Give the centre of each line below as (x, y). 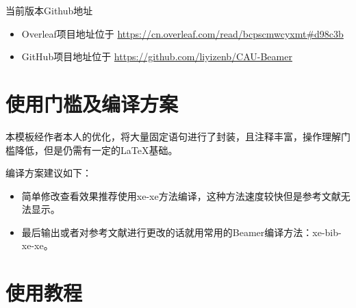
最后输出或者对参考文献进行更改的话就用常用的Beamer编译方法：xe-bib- (181, 232)
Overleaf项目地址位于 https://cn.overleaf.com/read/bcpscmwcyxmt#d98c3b (182, 33)
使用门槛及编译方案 (92, 103)
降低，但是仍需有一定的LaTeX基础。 (96, 150)
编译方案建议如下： (49, 173)
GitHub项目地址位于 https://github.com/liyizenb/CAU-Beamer (157, 56)
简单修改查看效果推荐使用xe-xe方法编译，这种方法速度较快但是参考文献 (181, 195)
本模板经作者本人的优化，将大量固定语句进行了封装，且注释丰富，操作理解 (173, 136)
